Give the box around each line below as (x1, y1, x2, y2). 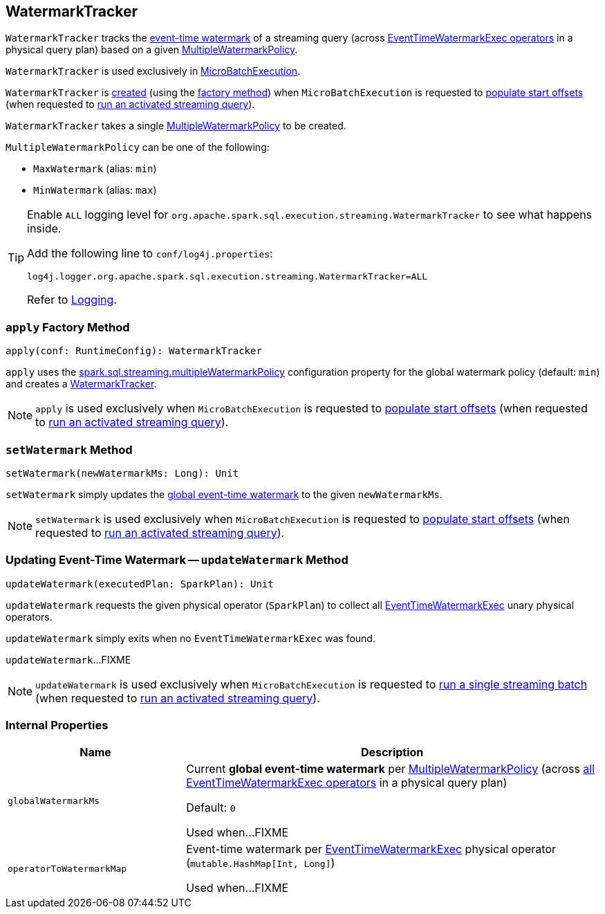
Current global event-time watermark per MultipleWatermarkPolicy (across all (186, 762, 595, 776)
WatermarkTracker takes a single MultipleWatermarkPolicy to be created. (6, 120, 346, 132)
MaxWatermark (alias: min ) (33, 163, 157, 175)
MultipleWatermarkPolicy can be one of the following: (6, 141, 270, 154)
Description (360, 745, 424, 760)
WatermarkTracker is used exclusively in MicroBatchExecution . (6, 65, 301, 77)
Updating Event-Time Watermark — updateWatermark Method (6, 553, 348, 567)
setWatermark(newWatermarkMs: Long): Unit (6, 467, 239, 479)
